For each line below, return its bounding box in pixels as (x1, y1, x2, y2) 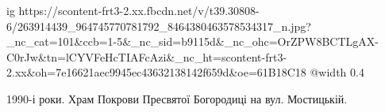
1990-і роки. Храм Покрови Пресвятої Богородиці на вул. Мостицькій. (6, 90, 348, 106)
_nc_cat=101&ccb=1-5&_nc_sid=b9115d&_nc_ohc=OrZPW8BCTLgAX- (6, 33, 379, 50)
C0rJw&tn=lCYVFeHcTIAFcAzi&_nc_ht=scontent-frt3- (6, 48, 287, 65)
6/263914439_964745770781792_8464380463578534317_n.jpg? (6, 17, 311, 34)
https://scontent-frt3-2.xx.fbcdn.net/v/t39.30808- (18, 2, 260, 18)
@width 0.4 (310, 64, 364, 80)
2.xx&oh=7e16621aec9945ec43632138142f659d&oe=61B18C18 (6, 64, 306, 80)
